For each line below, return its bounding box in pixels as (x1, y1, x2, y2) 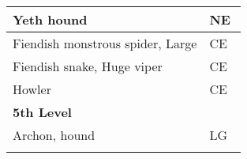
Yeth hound (13, 10, 88, 28)
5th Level (13, 103, 72, 121)
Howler (13, 80, 51, 98)
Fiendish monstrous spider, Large (13, 34, 197, 52)
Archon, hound (13, 126, 95, 144)
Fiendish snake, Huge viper (13, 57, 163, 75)
